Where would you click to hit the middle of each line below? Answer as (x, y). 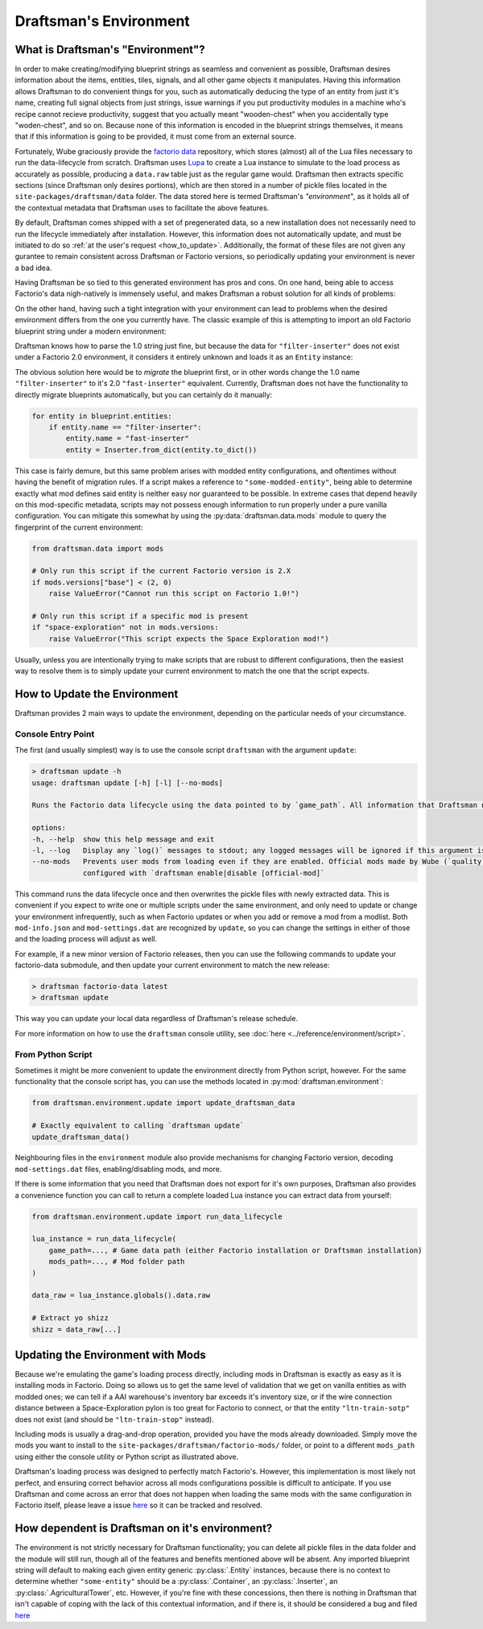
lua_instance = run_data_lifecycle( (104, 1239)
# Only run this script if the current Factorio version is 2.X (161, 571)
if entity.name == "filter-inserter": (125, 427)
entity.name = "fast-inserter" (127, 438)
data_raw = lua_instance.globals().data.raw (121, 1295)
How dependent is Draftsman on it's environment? (144, 1529)
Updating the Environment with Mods (110, 1355)
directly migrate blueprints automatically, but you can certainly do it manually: (144, 394)
